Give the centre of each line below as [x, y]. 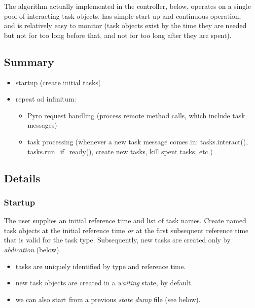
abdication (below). [33, 249]
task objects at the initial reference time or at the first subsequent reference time [126, 230]
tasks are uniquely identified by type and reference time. [101, 266]
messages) [42, 125]
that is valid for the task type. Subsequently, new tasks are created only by [117, 240]
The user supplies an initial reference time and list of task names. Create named [125, 221]
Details [22, 178]
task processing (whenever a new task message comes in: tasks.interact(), [138, 141]
